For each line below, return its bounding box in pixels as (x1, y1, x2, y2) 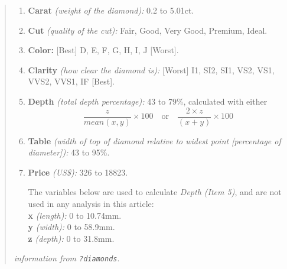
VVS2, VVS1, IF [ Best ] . (28, 75, 115, 87)
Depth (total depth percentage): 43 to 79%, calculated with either (28, 95, 268, 107)
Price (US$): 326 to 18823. (28, 166, 128, 178)
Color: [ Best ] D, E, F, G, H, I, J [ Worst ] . (28, 44, 179, 56)
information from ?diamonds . (14, 252, 120, 264)
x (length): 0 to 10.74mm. (28, 209, 122, 221)
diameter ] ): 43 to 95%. (28, 146, 110, 158)
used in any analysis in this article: (28, 197, 154, 209)
